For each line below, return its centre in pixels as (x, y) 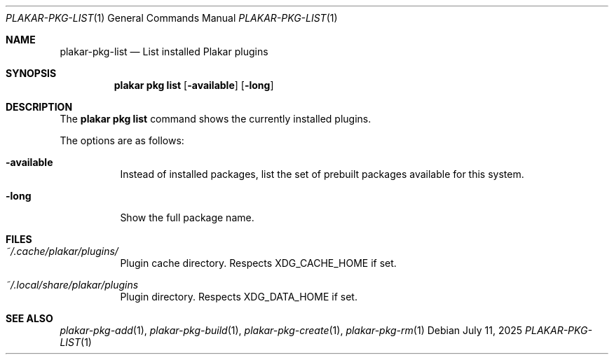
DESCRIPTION (39, 107)
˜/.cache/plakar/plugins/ (62, 251)
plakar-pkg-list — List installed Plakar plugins (164, 51)
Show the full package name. (187, 217)
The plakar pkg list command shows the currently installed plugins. (216, 119)
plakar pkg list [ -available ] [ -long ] (194, 85)
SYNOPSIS (31, 73)
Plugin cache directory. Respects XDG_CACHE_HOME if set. (258, 263)
